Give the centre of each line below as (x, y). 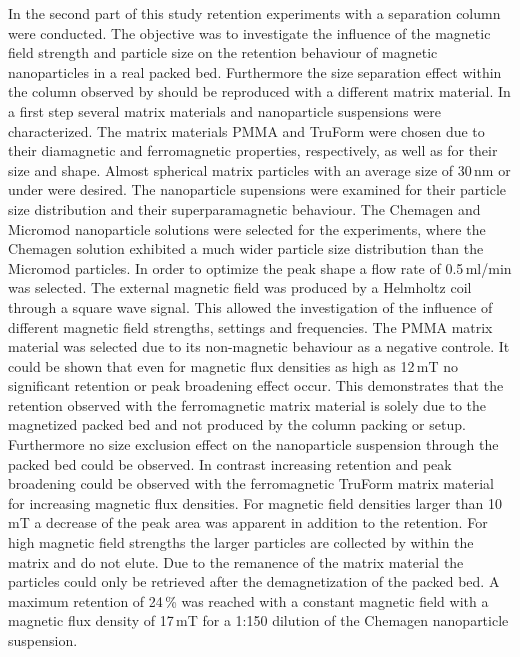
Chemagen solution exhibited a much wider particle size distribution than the (246, 248)
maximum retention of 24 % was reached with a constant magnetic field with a (248, 600)
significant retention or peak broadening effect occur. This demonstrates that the (256, 385)
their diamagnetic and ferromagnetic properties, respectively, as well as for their (253, 150)
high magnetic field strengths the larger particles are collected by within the (241, 542)
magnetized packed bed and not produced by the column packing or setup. (237, 424)
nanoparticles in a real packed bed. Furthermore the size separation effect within (255, 71)
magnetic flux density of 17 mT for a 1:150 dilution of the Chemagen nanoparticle (258, 620)
